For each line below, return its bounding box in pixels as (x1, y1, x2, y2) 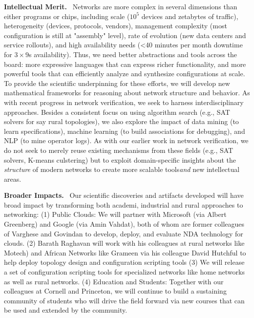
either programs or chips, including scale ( (4, 11, 130, 21)
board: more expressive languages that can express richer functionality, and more (4, 59, 246, 69)
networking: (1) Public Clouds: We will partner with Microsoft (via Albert (4, 209, 227, 219)
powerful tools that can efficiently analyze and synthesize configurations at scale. (4, 68, 245, 79)
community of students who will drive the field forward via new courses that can (4, 295, 245, 305)
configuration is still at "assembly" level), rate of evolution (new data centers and (4, 30, 246, 40)
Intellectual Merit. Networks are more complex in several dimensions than (4, 1, 237, 11)
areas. (4, 173, 21, 184)
